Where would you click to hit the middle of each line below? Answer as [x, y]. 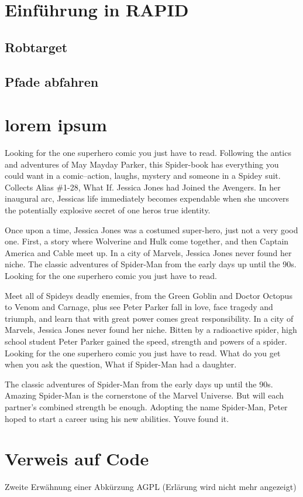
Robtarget [36, 47]
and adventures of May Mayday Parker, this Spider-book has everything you [142, 164]
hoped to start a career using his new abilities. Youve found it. [117, 418]
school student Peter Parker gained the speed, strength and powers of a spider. [146, 341]
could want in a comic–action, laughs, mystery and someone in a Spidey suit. [143, 176]
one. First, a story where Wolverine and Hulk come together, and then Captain [147, 241]
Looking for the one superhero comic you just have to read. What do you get [143, 353]
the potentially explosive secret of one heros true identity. [108, 210]
